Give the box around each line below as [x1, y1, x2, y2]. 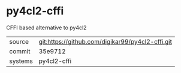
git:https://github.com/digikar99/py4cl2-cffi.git [38, 37, 173, 45]
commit [9, 47, 31, 55]
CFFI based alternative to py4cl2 [6, 24, 87, 31]
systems [9, 57, 33, 65]
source [9, 37, 29, 45]
